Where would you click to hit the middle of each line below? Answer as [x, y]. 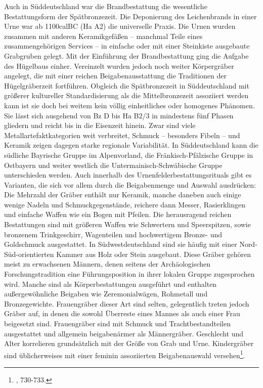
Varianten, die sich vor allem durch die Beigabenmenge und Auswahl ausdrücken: [130, 184]
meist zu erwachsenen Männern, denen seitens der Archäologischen [107, 264]
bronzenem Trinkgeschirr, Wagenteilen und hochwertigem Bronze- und [113, 234]
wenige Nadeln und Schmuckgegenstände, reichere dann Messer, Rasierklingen [125, 204]
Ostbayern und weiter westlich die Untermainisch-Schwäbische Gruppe [113, 165]
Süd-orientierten [29, 254]
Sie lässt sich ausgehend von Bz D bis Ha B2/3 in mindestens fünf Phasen [119, 115]
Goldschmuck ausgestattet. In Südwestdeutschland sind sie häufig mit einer [121, 244]
